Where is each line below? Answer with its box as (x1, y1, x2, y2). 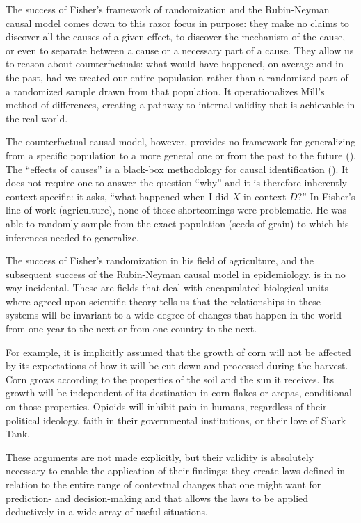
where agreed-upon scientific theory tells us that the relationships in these (6, 293, 321, 308)
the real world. (6, 111, 68, 125)
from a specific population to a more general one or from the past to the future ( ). (6, 147, 357, 162)
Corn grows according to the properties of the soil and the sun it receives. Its (6, 371, 334, 386)
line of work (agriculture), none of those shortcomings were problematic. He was (6, 202, 347, 217)
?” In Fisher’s (297, 188, 355, 203)
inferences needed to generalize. (6, 230, 139, 244)
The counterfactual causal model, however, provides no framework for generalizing (6, 134, 356, 149)
